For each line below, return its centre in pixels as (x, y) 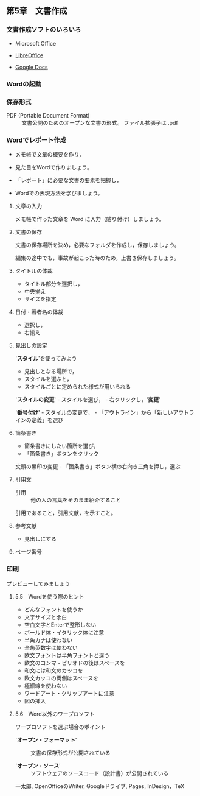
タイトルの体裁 (34, 271)
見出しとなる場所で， (51, 372)
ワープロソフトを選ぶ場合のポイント (60, 727)
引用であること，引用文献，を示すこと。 (66, 513)
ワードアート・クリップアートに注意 (69, 693)
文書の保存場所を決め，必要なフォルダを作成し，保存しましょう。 (98, 245)
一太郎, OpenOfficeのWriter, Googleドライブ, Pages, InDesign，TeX (100, 786)
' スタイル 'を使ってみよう (46, 359)
